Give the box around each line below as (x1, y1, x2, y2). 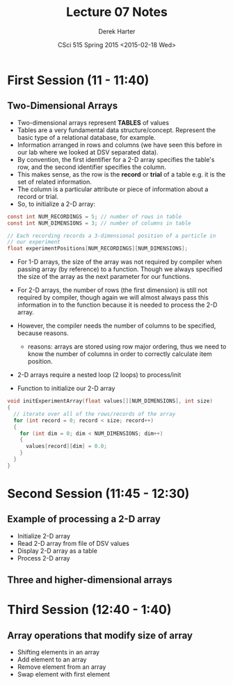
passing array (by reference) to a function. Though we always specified (17, 265, 223, 273)
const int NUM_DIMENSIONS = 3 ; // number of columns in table (7, 220, 191, 227)
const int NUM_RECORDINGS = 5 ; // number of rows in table (7, 213, 182, 220)
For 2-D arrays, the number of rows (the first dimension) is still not (17, 286, 207, 294)
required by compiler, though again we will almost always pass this (17, 293, 209, 302)
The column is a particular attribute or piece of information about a (17, 185, 209, 193)
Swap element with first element (17, 670, 110, 679)
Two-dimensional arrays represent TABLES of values (17, 118, 169, 127)
